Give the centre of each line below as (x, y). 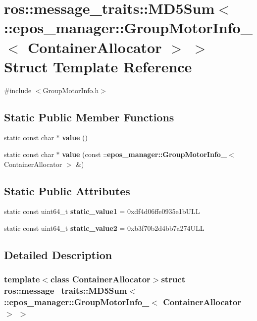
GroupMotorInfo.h (71, 90)
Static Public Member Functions (89, 117)
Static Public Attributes (67, 190)
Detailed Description (58, 255)
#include (18, 90)
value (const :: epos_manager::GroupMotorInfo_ (145, 154)
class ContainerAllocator (100, 279)
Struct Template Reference (98, 66)
